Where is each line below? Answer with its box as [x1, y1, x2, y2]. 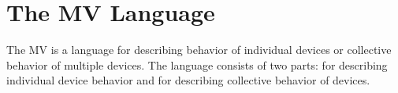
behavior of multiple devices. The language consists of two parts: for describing [6, 56, 388, 73]
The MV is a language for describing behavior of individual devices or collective [6, 41, 392, 58]
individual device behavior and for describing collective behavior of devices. [6, 72, 370, 88]
